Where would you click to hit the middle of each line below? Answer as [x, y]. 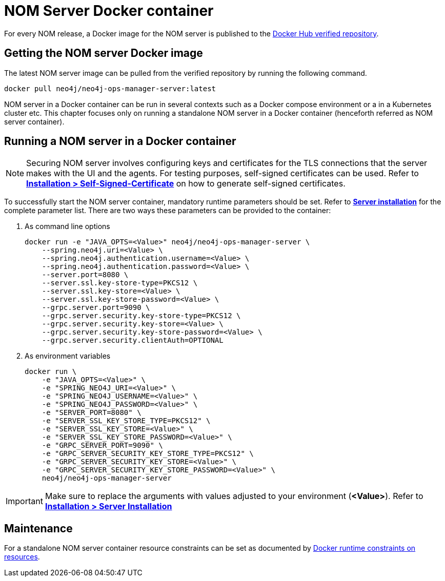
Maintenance [38, 528]
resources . [22, 557]
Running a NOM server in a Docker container [120, 141]
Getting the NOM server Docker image [104, 53]
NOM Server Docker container [109, 11]
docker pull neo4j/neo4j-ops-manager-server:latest [110, 88]
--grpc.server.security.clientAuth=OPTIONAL [133, 340]
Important [24, 501]
